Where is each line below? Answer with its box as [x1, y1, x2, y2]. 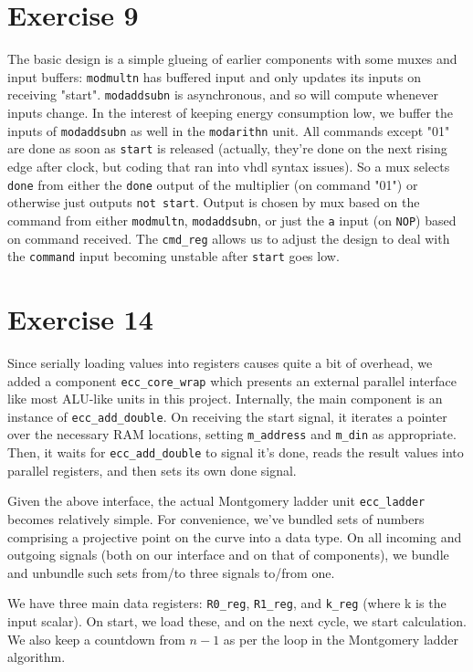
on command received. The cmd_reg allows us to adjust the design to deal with [7, 228, 450, 247]
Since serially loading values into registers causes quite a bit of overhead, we [7, 352, 433, 372]
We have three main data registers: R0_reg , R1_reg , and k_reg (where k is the [7, 593, 447, 613]
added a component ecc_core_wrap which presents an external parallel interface [7, 371, 457, 390]
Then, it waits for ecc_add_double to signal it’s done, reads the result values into [7, 443, 464, 462]
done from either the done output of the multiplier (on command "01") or [7, 174, 418, 194]
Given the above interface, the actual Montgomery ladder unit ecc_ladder [7, 491, 426, 510]
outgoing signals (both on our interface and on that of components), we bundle [7, 545, 449, 564]
